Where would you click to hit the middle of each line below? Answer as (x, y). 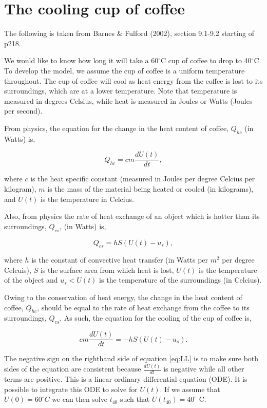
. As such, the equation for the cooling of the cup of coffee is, (156, 318)
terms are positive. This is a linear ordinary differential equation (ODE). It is (126, 379)
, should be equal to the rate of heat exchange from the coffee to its (143, 307)
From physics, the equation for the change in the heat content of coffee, (117, 128)
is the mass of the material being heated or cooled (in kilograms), (150, 188)
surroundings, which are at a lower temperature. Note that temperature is (121, 91)
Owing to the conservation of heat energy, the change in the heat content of (123, 297)
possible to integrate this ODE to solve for (71, 389)
